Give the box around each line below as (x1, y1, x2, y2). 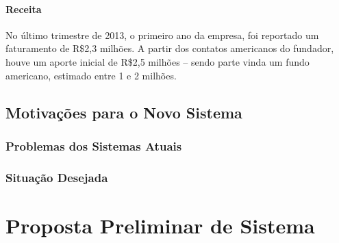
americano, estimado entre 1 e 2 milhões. (5, 68, 177, 82)
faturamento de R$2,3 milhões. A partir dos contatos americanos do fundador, (5, 41, 334, 55)
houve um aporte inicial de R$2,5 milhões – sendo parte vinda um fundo (5, 54, 310, 68)
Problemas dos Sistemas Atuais (5, 137, 182, 154)
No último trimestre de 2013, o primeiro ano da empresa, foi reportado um (5, 27, 319, 42)
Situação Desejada (5, 168, 108, 186)
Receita (5, 1, 42, 16)
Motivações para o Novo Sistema (5, 101, 242, 123)
